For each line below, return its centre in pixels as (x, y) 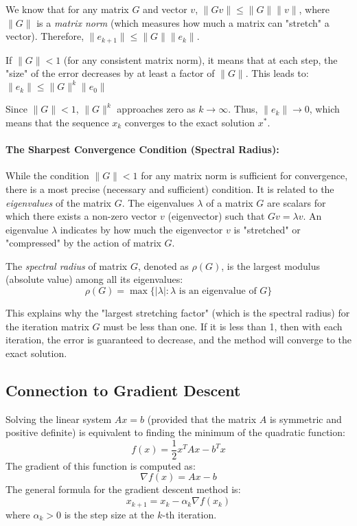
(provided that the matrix (202, 419)
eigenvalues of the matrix (58, 202)
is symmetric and (306, 419)
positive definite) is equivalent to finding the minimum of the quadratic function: (175, 432)
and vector (165, 9)
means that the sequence (57, 122)
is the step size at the (109, 514)
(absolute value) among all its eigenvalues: (94, 279)
